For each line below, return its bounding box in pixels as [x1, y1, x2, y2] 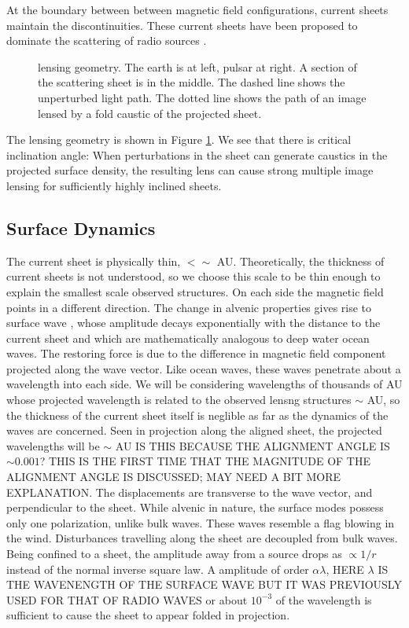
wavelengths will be [6, 437, 100, 454]
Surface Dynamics [6, 215, 156, 240]
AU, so [367, 391, 400, 408]
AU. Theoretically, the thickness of [216, 252, 385, 269]
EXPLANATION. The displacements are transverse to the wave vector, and [6, 483, 373, 500]
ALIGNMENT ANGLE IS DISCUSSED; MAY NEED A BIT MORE [6, 468, 341, 485]
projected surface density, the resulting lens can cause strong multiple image [6, 162, 374, 178]
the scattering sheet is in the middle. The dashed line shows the [38, 74, 345, 90]
